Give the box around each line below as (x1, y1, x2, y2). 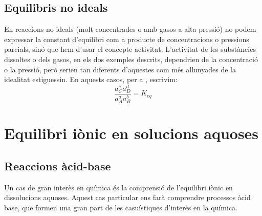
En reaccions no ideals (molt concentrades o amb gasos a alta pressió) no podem (4, 24, 256, 34)
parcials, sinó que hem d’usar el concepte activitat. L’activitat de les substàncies (4, 44, 256, 54)
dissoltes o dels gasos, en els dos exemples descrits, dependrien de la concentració (4, 53, 258, 64)
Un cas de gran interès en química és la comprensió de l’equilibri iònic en (4, 182, 233, 192)
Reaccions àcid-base (4, 158, 111, 173)
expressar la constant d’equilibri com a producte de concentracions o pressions (4, 33, 249, 44)
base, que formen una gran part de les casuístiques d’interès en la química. (4, 202, 237, 212)
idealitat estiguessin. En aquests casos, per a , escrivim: (4, 74, 178, 85)
